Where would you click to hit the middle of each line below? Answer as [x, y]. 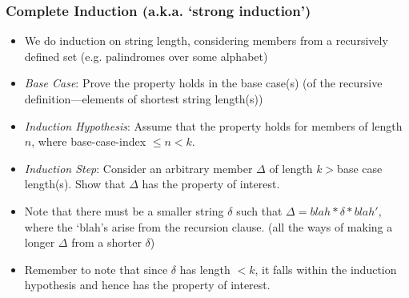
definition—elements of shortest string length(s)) [144, 99]
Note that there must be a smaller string [124, 210]
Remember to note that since [96, 269]
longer [40, 242]
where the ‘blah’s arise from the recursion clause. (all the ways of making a [209, 226]
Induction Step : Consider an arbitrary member [138, 168]
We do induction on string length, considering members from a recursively [206, 40]
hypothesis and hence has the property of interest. [147, 285]
